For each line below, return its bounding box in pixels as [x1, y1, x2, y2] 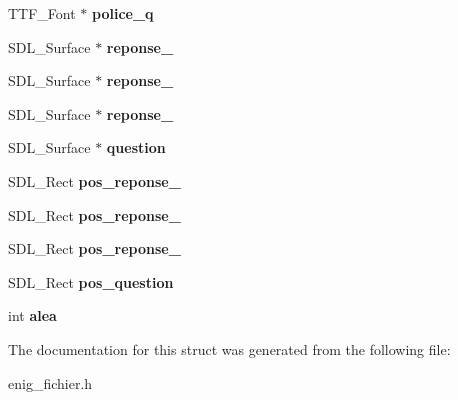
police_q [92, 3, 154, 23]
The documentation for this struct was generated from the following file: [8, 338, 451, 359]
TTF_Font [8, 3, 76, 23]
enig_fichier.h [8, 372, 93, 393]
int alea [8, 305, 57, 326]
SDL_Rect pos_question [8, 271, 174, 292]
